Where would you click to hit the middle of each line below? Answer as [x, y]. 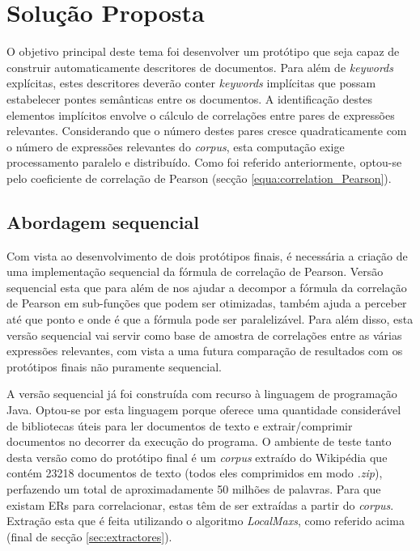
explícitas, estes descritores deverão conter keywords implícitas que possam [191, 83]
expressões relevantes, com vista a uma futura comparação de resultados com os [205, 351]
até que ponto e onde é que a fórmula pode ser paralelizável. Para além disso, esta [210, 319]
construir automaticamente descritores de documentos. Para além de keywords [200, 67]
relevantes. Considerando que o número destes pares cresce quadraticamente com [207, 131]
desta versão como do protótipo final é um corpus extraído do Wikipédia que [197, 457]
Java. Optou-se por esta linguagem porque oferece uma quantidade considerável [204, 410]
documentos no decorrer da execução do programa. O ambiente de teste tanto [199, 441]
